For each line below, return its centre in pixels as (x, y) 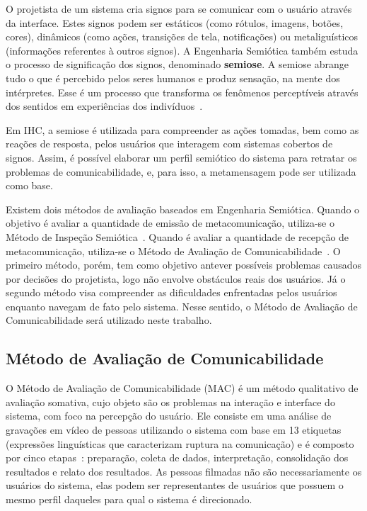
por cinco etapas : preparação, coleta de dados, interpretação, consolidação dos (177, 457)
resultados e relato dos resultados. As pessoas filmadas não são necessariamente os (184, 471)
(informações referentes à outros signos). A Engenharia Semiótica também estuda (182, 50)
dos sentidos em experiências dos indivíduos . (104, 106)
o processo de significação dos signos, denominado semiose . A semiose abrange (177, 64)
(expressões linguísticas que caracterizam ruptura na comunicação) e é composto (180, 443)
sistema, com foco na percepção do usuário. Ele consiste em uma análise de (169, 416)
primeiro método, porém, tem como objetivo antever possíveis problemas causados (184, 265)
